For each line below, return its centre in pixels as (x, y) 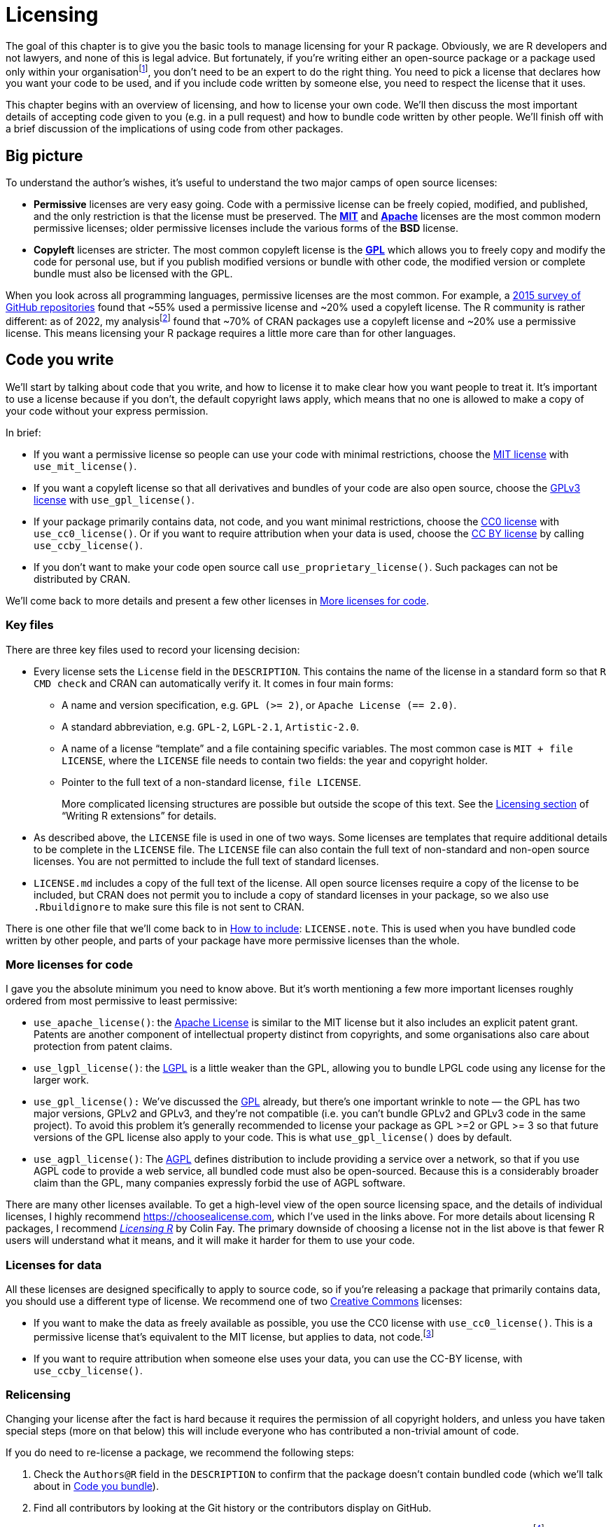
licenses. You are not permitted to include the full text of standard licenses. (206, 861)
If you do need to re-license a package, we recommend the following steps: (180, 1453)
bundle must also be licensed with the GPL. (133, 274)
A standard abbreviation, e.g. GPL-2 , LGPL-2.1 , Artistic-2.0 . (210, 726)
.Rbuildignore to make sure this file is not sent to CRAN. (169, 906)
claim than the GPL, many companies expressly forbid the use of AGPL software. (220, 1183)
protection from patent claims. (103, 1046)
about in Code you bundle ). (96, 1486)
